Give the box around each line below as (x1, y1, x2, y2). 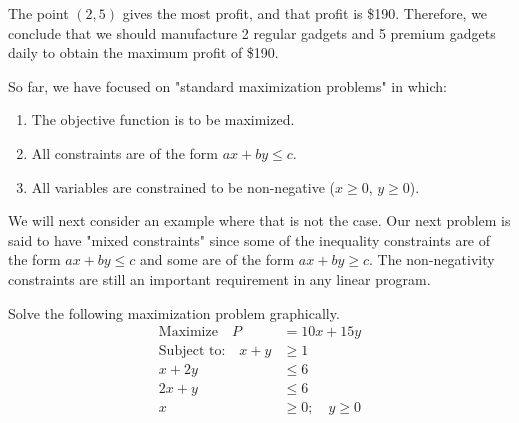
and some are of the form (140, 249, 295, 270)
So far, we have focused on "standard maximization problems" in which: (8, 75, 447, 96)
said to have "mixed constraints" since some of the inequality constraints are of (8, 229, 491, 250)
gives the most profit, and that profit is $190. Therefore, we (122, 3, 488, 23)
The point (8, 3, 69, 23)
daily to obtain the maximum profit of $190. (8, 42, 279, 63)
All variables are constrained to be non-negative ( (31, 176, 336, 197)
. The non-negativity (369, 249, 495, 270)
